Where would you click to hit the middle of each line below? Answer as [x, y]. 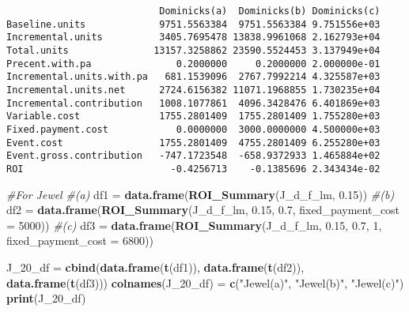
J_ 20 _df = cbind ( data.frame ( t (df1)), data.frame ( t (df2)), [155, 267]
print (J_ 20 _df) [46, 298]
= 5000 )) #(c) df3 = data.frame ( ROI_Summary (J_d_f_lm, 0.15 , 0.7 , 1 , [194, 225]
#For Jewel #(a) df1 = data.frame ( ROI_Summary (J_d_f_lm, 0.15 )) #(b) [201, 194]
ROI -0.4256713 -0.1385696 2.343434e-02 [193, 169]
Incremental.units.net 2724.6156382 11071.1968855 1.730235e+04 [193, 90]
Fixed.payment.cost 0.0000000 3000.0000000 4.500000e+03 [193, 129]
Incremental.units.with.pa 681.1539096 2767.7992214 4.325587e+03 [193, 77]
